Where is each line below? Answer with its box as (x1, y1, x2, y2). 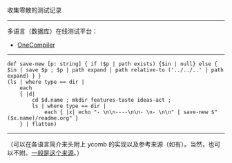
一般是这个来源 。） (31, 149, 83, 157)
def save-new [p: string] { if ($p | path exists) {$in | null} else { (7, 61, 217, 67)
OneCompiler (17, 41, 55, 49)
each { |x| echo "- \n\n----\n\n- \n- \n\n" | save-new (43, 109, 209, 116)
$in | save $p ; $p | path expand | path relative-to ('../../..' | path (7, 67, 224, 74)
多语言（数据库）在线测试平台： (7, 27, 98, 35)
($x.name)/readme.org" (7, 115, 72, 122)
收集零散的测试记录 (7, 6, 62, 14)
